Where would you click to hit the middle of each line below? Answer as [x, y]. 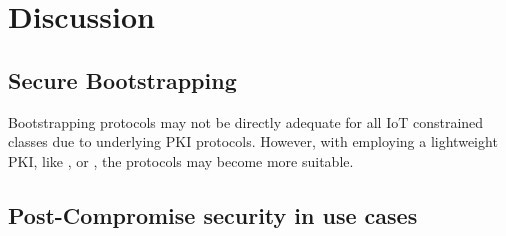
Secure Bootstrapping [122, 79]
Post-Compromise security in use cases [213, 214]
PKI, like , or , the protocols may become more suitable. [181, 160]
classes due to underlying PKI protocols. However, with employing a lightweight [253, 141]
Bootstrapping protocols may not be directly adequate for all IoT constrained [246, 121]
